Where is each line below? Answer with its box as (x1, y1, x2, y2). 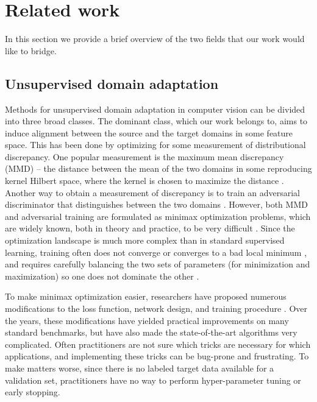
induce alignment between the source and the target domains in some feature (5, 126, 293, 139)
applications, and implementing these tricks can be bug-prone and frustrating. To (5, 350, 309, 362)
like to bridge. (5, 44, 57, 57)
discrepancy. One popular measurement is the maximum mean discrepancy (5, 150, 284, 163)
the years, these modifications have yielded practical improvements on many (5, 314, 289, 326)
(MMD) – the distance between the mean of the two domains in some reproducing (5, 162, 312, 175)
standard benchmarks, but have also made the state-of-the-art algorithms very (5, 326, 297, 339)
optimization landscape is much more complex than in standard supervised (5, 234, 285, 247)
